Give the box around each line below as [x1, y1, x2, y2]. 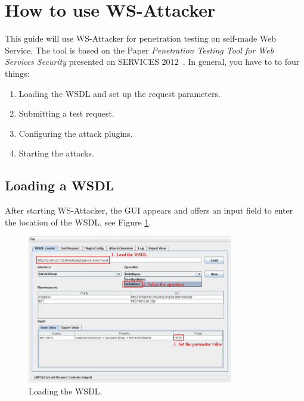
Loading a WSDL [5, 176, 114, 195]
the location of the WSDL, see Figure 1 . [5, 215, 151, 228]
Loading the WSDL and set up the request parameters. [18, 87, 221, 99]
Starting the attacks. [18, 147, 94, 159]
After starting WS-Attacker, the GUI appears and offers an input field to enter [5, 204, 293, 217]
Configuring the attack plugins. [18, 127, 133, 139]
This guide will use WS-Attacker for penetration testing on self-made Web [5, 32, 277, 45]
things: [5, 67, 30, 79]
